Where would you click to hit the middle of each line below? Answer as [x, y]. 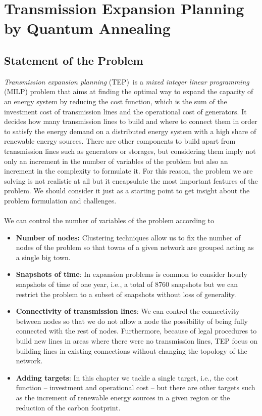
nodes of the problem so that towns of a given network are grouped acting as [135, 247]
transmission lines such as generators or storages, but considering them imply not [130, 151]
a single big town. [43, 257]
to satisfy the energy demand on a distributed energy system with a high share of [130, 131]
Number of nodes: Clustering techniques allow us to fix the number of [128, 237]
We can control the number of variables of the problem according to [109, 220]
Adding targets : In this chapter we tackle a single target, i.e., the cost [127, 377]
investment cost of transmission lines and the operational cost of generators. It [125, 111]
